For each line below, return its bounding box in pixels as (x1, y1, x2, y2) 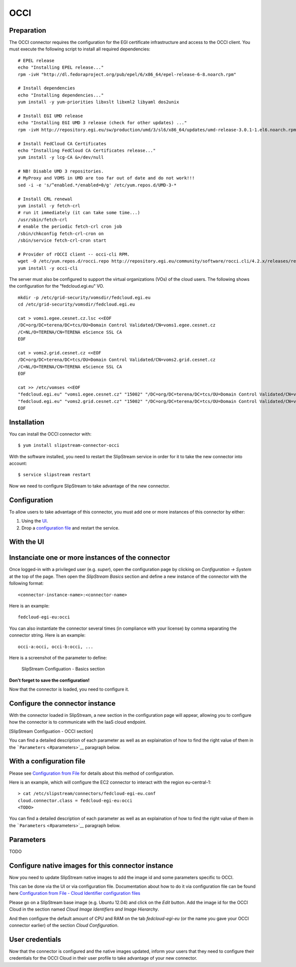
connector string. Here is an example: (9, 632, 86, 638)
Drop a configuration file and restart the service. (21, 525, 119, 531)
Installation (9, 418, 44, 426)
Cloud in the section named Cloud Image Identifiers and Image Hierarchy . (9, 906, 159, 912)
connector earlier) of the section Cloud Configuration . (9, 923, 119, 928)
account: (9, 460, 27, 467)
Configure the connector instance (9, 699, 116, 707)
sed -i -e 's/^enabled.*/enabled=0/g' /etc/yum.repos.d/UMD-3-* (18, 182, 177, 188)
